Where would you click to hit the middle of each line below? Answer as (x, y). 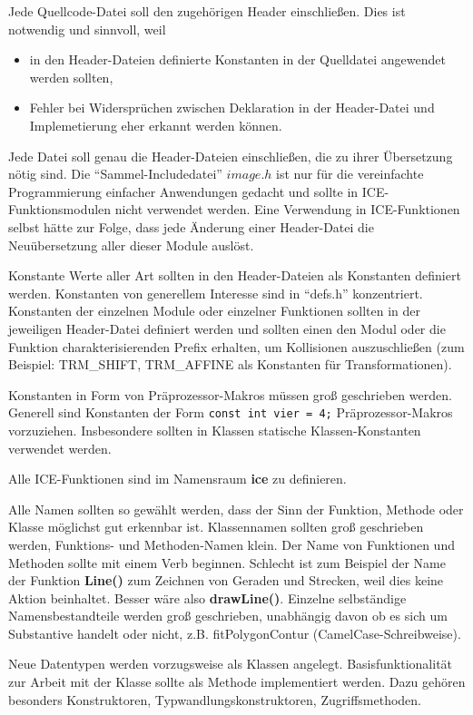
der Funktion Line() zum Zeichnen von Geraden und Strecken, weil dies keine (226, 580)
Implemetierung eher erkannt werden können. (156, 125)
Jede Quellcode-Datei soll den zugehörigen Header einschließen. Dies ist (207, 11)
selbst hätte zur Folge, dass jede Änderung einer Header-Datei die (191, 226)
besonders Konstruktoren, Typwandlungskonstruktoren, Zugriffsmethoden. (215, 699)
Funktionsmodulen (60, 209)
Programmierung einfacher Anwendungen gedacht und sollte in (183, 191)
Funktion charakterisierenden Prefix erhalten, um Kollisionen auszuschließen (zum (236, 346)
